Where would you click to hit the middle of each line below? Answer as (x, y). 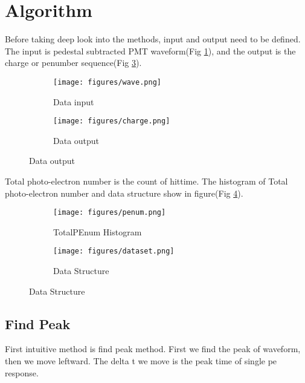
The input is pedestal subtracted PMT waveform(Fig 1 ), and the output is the (150, 51)
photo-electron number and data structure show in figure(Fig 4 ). (124, 193)
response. (22, 372)
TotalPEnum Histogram (98, 231)
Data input (74, 101)
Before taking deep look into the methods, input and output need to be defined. (153, 39)
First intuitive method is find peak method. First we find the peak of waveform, (153, 349)
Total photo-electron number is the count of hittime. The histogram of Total (146, 181)
